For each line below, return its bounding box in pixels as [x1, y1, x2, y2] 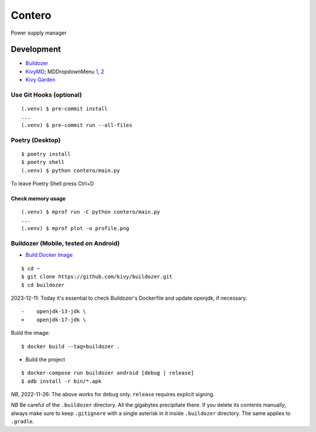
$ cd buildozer [21, 282, 65, 288]
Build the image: [11, 330, 50, 337]
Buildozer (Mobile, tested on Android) [11, 239, 120, 248]
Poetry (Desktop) [11, 136, 61, 144]
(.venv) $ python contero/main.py [21, 167, 120, 174]
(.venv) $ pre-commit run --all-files [21, 122, 133, 128]
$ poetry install [21, 150, 71, 157]
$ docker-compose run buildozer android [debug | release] [21, 369, 194, 376]
